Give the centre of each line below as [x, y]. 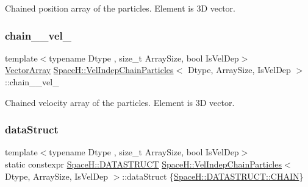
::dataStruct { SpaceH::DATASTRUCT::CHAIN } [213, 176]
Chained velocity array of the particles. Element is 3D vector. [120, 102]
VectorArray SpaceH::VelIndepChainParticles [89, 70]
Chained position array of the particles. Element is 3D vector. [120, 8]
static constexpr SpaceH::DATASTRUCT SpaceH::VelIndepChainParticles [143, 164]
